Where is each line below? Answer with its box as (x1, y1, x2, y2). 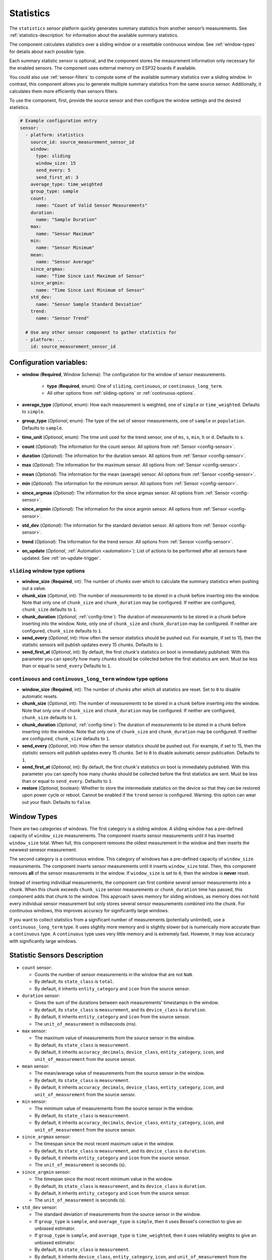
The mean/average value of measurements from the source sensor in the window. (34, 1070, 205, 1076)
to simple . (22, 409, 45, 414)
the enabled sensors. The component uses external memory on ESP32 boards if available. (9, 65, 196, 71)
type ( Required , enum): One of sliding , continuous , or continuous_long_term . (47, 383, 223, 389)
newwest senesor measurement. (9, 847, 78, 853)
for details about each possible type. (9, 48, 86, 54)
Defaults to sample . (22, 425, 63, 431)
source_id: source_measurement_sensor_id (30, 139, 134, 145)
